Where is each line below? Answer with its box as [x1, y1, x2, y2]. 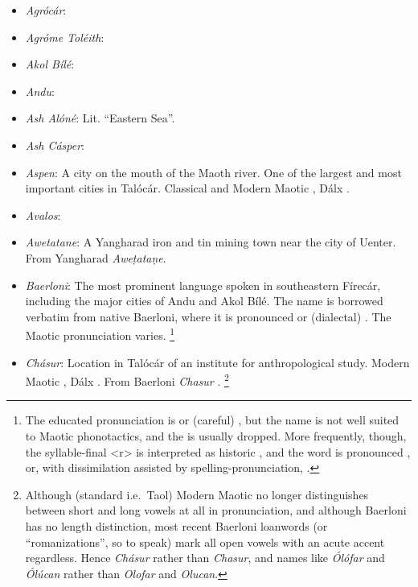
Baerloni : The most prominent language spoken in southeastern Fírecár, [25, 276, 381, 293]
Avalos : [25, 206, 61, 223]
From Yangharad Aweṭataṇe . [25, 249, 166, 266]
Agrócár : [25, 2, 67, 18]
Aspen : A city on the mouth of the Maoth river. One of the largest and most [25, 163, 402, 180]
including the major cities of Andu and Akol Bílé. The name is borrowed [25, 292, 383, 309]
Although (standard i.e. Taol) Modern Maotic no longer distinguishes [25, 486, 369, 502]
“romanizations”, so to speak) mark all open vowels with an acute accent [25, 533, 385, 550]
